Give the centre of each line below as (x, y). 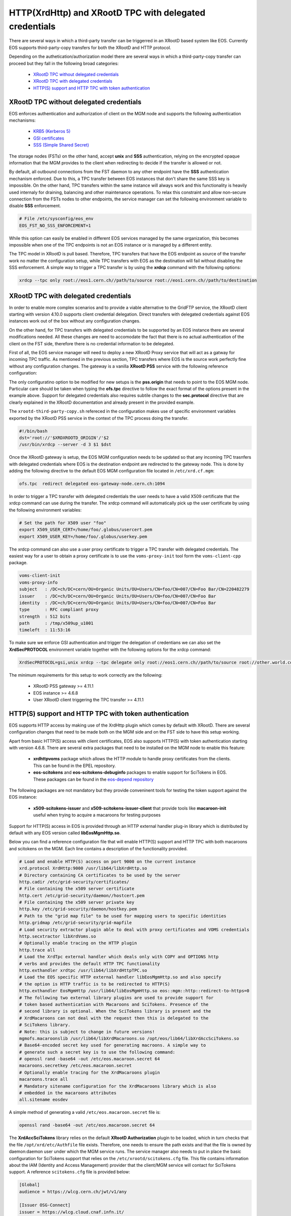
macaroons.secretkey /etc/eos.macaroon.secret (75, 1066)
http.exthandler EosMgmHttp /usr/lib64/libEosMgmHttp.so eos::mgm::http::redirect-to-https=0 (134, 991)
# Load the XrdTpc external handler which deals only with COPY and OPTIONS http (119, 957)
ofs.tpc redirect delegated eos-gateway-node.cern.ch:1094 (92, 484)
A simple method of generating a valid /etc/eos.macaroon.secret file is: (85, 1112)
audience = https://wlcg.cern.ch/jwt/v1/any (73, 1191)
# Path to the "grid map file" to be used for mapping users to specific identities (123, 916)
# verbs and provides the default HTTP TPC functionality (89, 964)
